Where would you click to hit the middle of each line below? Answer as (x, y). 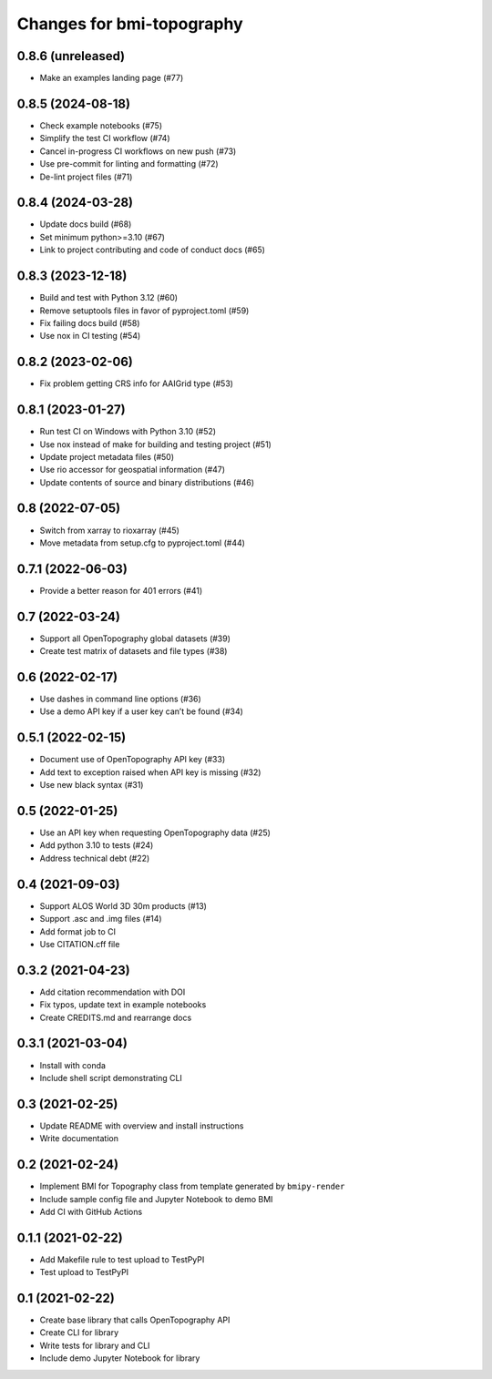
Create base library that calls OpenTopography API (135, 1320)
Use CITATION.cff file (80, 944)
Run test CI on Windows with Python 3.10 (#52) (128, 432)
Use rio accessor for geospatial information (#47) (133, 470)
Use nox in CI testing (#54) (90, 336)
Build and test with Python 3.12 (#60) (108, 298)
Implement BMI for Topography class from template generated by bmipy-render (192, 1186)
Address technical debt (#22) (95, 858)
